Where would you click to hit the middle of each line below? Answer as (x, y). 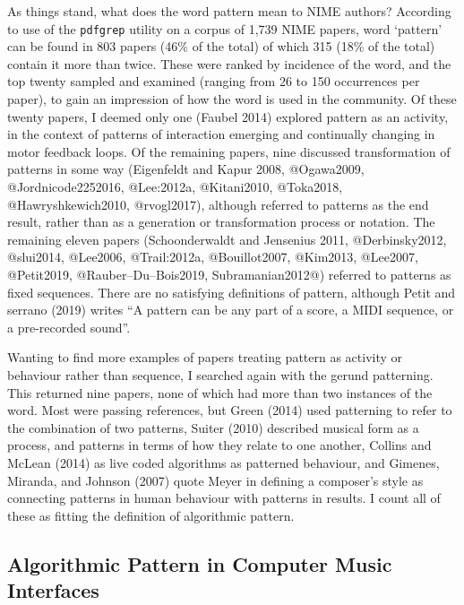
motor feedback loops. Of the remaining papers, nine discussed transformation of (229, 151)
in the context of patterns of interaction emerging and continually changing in (221, 134)
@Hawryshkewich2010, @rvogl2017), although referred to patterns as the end (218, 204)
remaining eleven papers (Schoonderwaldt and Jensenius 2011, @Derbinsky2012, (227, 239)
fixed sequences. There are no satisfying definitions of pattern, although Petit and (232, 292)
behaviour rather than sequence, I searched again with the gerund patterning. (220, 374)
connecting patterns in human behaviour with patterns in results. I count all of (224, 498)
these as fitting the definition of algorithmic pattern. (151, 515)
